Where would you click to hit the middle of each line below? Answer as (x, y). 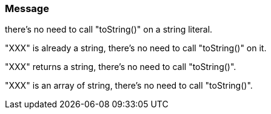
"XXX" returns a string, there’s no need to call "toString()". (121, 67)
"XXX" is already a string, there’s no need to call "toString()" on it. (136, 48)
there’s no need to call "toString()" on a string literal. (109, 30)
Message (27, 8)
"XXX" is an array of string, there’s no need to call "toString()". (129, 86)
